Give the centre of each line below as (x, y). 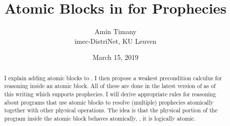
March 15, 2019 (115, 57)
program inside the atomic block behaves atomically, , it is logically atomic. (100, 118)
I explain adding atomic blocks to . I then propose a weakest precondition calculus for (113, 78)
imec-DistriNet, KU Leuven (115, 41)
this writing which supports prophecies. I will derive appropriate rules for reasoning (110, 94)
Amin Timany (115, 31)
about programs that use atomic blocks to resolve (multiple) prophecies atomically (109, 102)
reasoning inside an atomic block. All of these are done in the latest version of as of (110, 86)
